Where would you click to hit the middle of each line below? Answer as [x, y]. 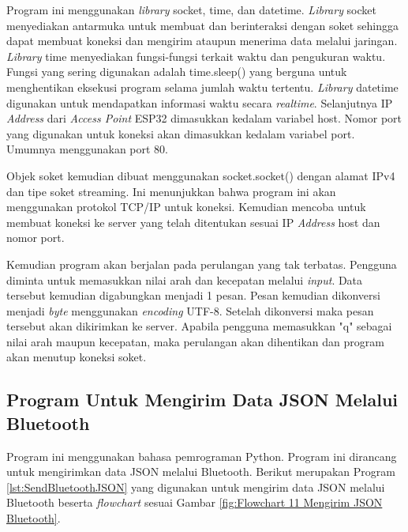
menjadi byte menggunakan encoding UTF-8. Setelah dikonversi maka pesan [190, 310]
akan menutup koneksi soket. [77, 357]
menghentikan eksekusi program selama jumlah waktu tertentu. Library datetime [202, 87]
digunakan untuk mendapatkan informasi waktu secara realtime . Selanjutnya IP [200, 102]
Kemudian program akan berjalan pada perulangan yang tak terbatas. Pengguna [202, 264]
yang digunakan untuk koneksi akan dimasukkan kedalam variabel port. [181, 133]
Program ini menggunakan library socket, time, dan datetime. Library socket [191, 9]
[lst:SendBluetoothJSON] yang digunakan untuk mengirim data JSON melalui [196, 487]
